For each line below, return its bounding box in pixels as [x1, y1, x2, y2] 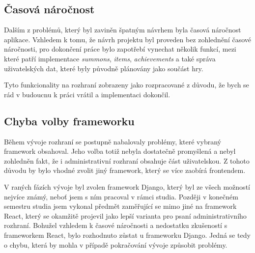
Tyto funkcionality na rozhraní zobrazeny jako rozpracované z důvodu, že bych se [4, 80, 249, 90]
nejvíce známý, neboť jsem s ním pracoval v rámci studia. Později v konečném [4, 191, 238, 201]
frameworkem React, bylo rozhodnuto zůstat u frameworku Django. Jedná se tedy [4, 229, 251, 240]
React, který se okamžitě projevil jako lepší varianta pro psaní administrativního [4, 210, 247, 221]
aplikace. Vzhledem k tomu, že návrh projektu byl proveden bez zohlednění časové [4, 34, 252, 44]
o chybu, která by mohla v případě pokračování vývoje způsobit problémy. [4, 239, 227, 250]
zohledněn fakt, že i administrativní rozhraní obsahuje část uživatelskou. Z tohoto [4, 155, 250, 166]
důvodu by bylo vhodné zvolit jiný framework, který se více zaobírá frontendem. [4, 165, 246, 175]
